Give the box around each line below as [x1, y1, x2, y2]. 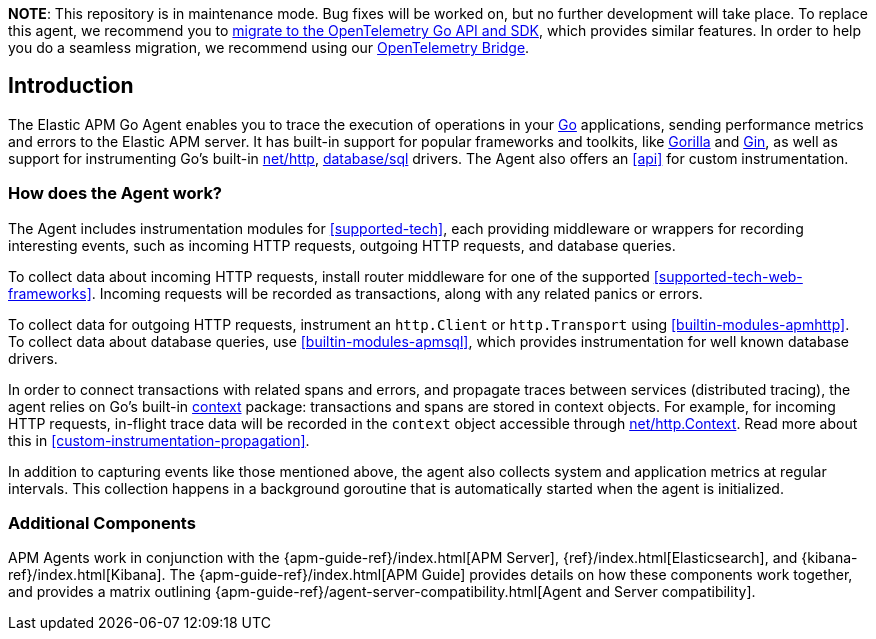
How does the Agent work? [8, 183, 223, 204]
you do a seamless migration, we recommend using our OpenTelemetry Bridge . [8, 39, 530, 56]
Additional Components [8, 512, 196, 533]
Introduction [8, 73, 134, 99]
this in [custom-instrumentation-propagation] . [8, 431, 310, 449]
